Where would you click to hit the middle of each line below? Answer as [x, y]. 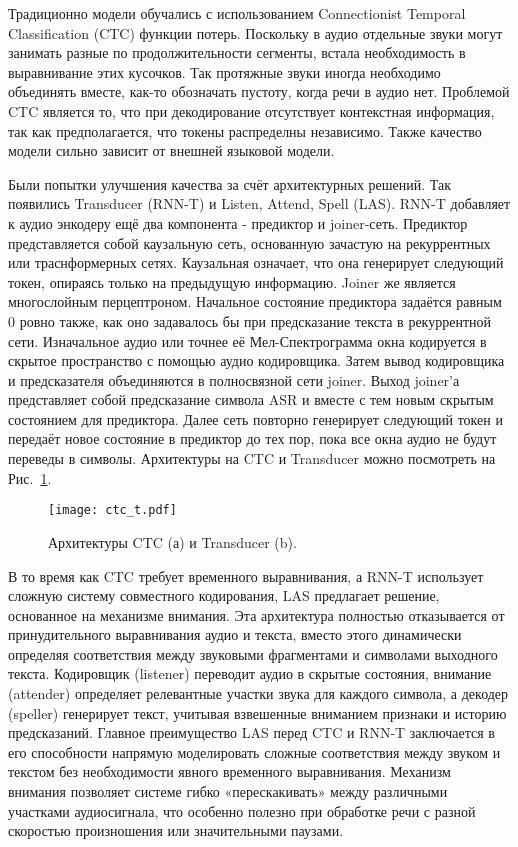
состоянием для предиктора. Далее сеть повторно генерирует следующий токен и [255, 418]
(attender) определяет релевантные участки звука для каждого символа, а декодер [258, 693]
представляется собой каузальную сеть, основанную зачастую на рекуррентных [249, 242]
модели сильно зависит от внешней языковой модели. [171, 150]
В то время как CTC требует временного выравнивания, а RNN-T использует [246, 575]
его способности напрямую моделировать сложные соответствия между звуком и [254, 751]
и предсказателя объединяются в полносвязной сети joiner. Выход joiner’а [234, 379]
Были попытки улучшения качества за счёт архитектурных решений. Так [230, 183]
